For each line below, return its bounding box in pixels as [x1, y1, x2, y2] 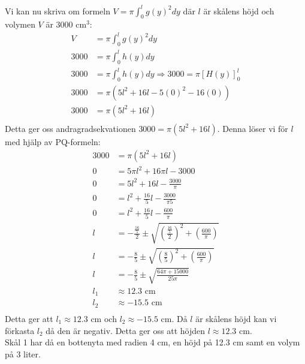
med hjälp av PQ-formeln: [5, 135, 101, 148]
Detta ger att [5, 312, 53, 324]
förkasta [5, 324, 35, 336]
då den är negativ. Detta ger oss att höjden [46, 324, 205, 336]
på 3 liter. [5, 347, 41, 360]
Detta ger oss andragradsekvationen [5, 122, 136, 134]
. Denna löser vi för [217, 122, 288, 134]
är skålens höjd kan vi [195, 312, 277, 324]
